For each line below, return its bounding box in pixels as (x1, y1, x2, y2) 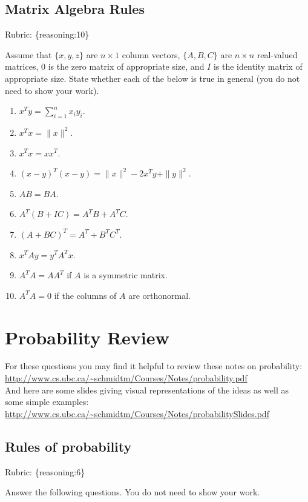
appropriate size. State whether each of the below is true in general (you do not (5, 72, 300, 84)
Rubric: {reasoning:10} (5, 28, 90, 41)
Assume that (5, 48, 52, 61)
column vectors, (122, 48, 180, 61)
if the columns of (54, 289, 117, 301)
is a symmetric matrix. (84, 269, 168, 281)
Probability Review (5, 324, 169, 349)
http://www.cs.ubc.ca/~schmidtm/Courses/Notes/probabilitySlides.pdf (5, 407, 269, 420)
